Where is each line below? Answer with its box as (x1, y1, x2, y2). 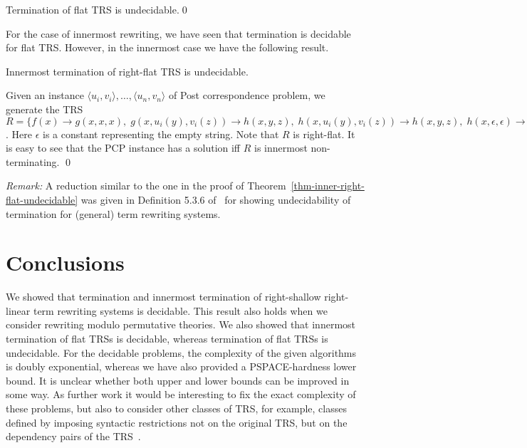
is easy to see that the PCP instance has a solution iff (6, 140, 241, 155)
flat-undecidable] (6, 192, 78, 207)
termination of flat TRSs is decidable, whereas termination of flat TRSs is (6, 331, 328, 346)
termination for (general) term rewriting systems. (6, 206, 221, 221)
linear (6, 303, 31, 318)
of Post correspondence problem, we (168, 88, 325, 103)
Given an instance (6, 88, 84, 103)
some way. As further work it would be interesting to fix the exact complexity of (6, 387, 356, 402)
